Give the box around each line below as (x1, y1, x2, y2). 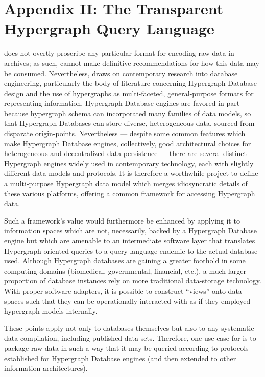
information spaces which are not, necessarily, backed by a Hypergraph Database (4, 225, 257, 236)
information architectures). (4, 363, 88, 373)
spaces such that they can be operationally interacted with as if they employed (4, 295, 251, 306)
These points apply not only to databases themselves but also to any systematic (4, 322, 254, 333)
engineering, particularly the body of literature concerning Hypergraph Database (4, 78, 257, 88)
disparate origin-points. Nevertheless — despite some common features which (4, 128, 246, 139)
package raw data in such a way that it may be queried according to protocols (4, 342, 249, 353)
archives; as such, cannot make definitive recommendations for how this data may (4, 57, 259, 68)
